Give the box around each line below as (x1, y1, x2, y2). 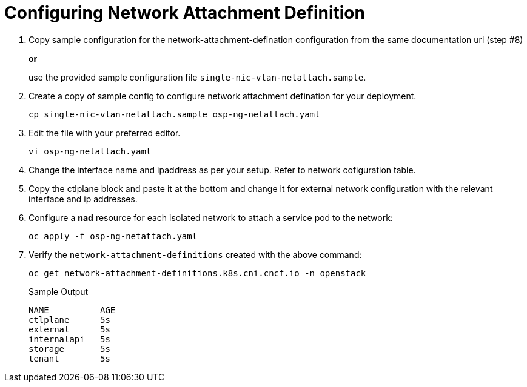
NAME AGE (29, 305, 116, 315)
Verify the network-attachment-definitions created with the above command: (29, 249, 362, 260)
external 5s (29, 324, 110, 334)
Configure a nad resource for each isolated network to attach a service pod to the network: (29, 212, 393, 223)
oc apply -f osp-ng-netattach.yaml (29, 231, 198, 241)
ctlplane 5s (29, 314, 110, 325)
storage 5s (29, 343, 110, 354)
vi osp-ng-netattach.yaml (29, 146, 152, 156)
